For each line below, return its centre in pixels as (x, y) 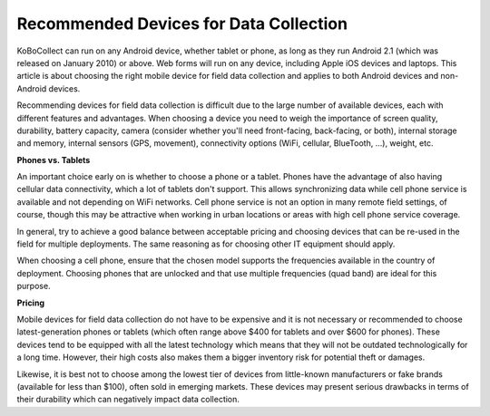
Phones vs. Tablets (54, 160)
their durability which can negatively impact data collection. (128, 400)
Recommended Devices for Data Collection (182, 24)
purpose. (34, 286)
